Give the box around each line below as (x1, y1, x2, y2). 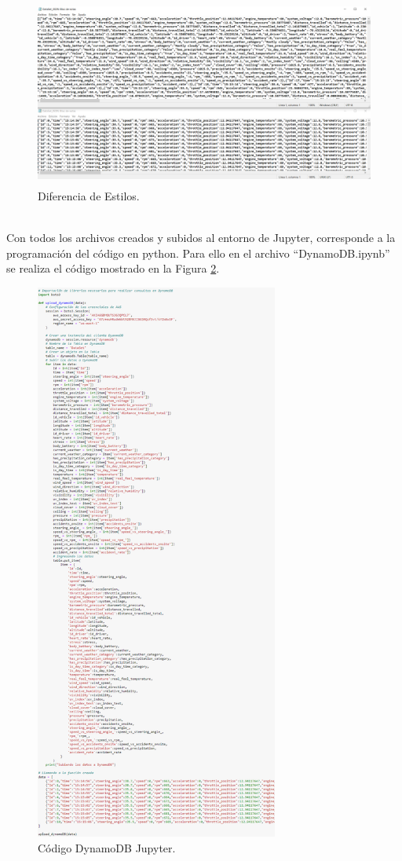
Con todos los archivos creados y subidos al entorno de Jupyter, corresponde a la (6, 229, 396, 246)
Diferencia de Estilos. (38, 187, 140, 203)
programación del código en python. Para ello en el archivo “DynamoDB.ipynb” (6, 244, 390, 261)
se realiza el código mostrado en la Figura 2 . (6, 260, 220, 277)
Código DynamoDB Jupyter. (38, 839, 176, 856)
